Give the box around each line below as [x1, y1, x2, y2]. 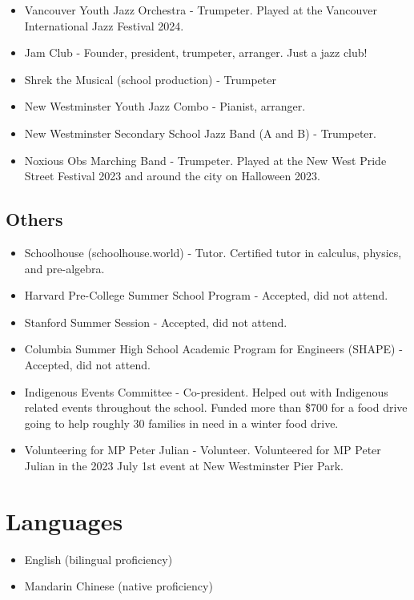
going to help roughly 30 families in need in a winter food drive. [24, 414, 339, 431]
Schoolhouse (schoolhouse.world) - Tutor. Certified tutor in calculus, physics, [24, 244, 402, 260]
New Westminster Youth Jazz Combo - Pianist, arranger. [24, 98, 306, 115]
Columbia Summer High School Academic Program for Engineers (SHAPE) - [24, 340, 403, 357]
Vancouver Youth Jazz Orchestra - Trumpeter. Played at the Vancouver [24, 2, 377, 18]
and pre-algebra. [24, 260, 105, 276]
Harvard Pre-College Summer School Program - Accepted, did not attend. [24, 287, 388, 304]
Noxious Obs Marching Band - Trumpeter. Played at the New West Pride [24, 151, 387, 168]
